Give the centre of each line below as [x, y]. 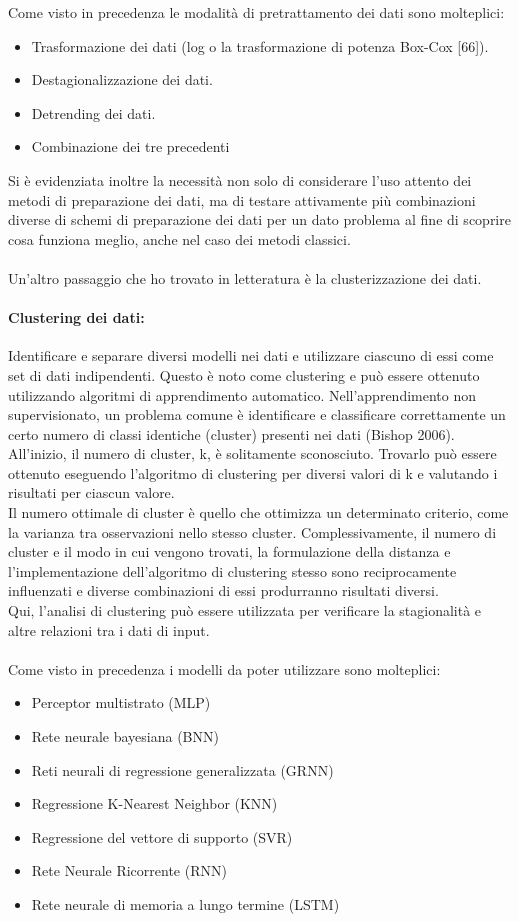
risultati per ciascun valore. [91, 492]
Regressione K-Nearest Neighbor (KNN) [154, 803]
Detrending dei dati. [93, 112]
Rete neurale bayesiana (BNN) [125, 736]
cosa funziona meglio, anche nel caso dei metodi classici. [179, 238]
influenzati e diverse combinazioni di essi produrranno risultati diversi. [223, 590]
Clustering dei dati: [76, 317]
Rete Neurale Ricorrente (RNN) [129, 870]
